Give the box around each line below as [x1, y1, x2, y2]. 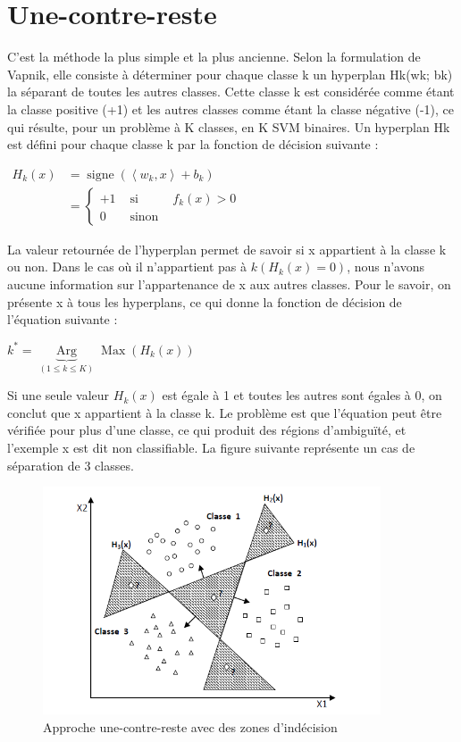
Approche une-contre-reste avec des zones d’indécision [43, 717, 338, 736]
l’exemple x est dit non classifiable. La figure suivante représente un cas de [7, 438, 415, 456]
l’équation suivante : [7, 310, 118, 329]
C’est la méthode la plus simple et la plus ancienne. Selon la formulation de [7, 47, 421, 66]
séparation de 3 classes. [7, 455, 134, 474]
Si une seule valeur [7, 386, 110, 404]
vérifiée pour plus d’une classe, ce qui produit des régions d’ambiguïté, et [7, 421, 407, 439]
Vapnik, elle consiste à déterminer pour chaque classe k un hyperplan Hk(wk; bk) [7, 64, 453, 83]
